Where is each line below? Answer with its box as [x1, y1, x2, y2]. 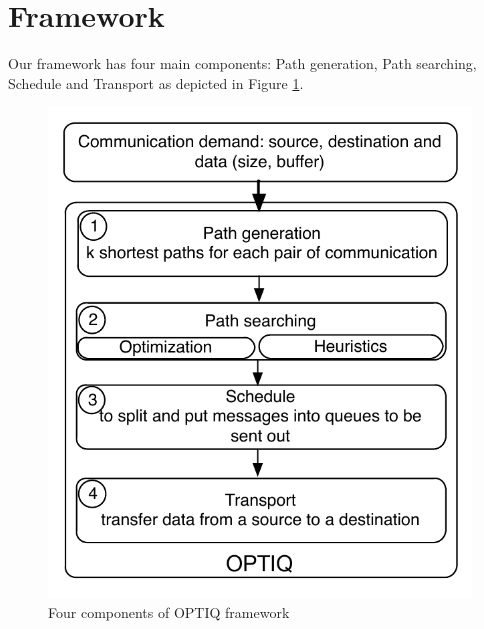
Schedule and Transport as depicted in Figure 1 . [8, 72, 304, 93]
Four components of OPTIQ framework [48, 601, 290, 622]
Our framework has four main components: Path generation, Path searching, [8, 53, 477, 74]
